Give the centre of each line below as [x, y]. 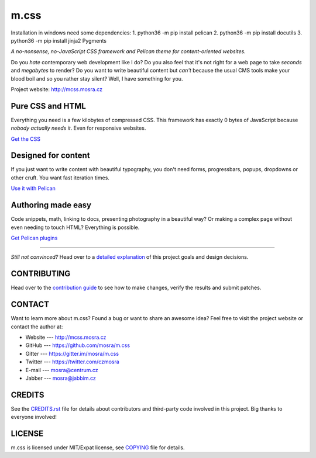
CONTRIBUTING [41, 274]
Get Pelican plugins [34, 238]
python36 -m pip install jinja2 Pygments [59, 40]
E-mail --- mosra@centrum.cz [62, 370]
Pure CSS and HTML [48, 106]
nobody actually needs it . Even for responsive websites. [78, 128]
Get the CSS [26, 139]
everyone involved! [34, 417]
